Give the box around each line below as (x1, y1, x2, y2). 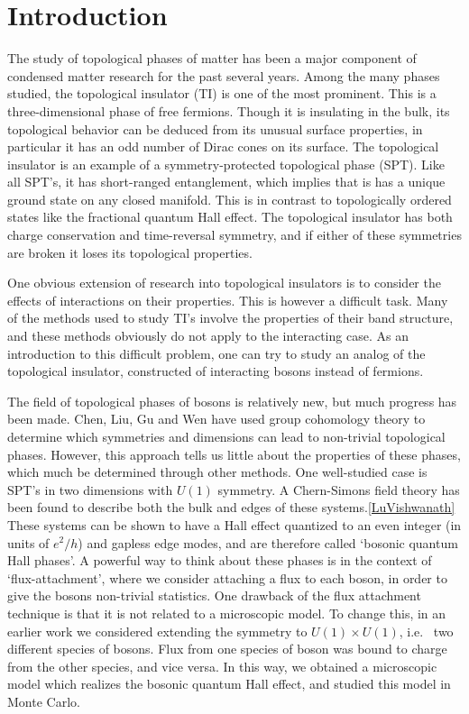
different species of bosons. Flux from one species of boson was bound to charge (7, 639, 447, 658)
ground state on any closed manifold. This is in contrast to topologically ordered (7, 189, 452, 208)
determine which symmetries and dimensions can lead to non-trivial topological (7, 427, 446, 445)
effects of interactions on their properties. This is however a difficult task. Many (7, 290, 448, 309)
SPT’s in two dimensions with (7, 480, 173, 499)
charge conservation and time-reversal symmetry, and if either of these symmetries (7, 225, 462, 244)
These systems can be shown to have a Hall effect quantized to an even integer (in (7, 515, 462, 534)
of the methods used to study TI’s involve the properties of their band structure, (7, 308, 454, 327)
